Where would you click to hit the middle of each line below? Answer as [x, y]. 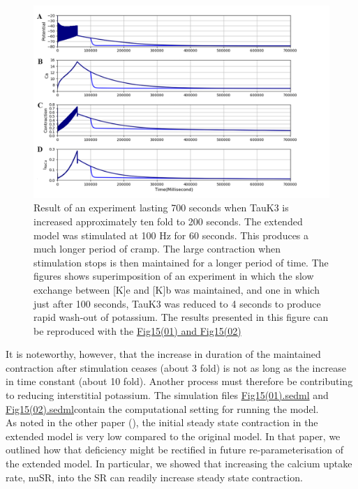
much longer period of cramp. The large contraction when [157, 249]
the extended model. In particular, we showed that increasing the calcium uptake [179, 464]
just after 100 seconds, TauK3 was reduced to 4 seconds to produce [177, 303]
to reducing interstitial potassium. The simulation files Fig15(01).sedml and [167, 395]
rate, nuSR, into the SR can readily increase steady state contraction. [154, 477]
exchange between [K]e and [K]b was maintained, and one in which [177, 289]
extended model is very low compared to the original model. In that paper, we [173, 436]
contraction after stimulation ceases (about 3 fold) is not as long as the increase [176, 367]
